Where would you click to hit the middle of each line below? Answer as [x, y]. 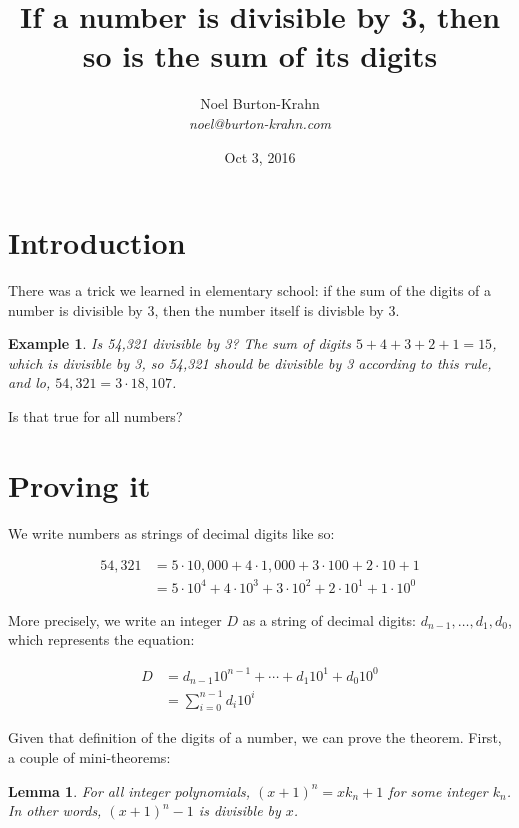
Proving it [79, 484]
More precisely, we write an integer [115, 619]
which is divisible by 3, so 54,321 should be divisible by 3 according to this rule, [250, 362]
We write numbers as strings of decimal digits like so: [171, 532]
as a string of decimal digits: [329, 619]
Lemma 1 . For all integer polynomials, [129, 790]
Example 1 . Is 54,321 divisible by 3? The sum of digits [179, 343]
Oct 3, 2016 [260, 156]
